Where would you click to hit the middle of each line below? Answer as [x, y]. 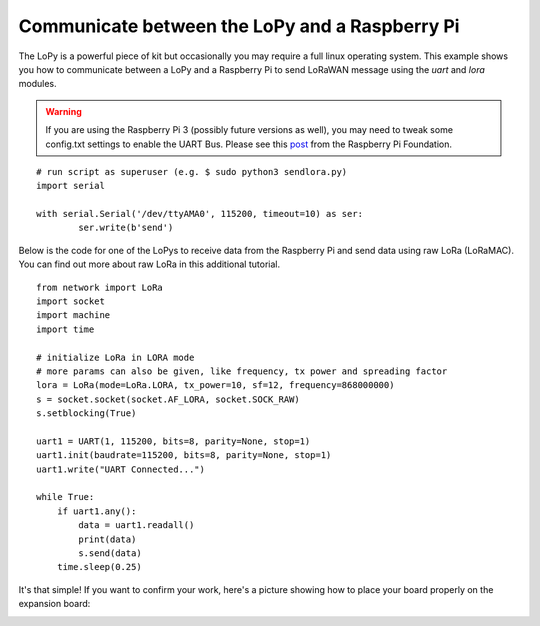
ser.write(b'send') [126, 228]
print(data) [107, 539]
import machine [73, 315]
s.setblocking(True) [86, 413]
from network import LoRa [100, 287]
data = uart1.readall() [136, 525]
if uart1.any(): [96, 511]
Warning [63, 111]
